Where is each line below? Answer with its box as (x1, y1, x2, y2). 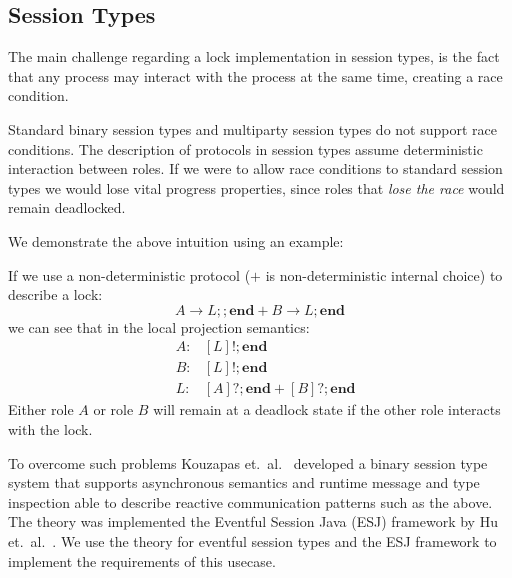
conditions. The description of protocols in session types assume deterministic (8, 138, 483, 159)
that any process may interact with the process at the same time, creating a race (8, 65, 503, 86)
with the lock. (8, 419, 93, 440)
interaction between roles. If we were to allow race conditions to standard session (8, 158, 503, 179)
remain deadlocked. (8, 197, 126, 218)
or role (93, 399, 134, 420)
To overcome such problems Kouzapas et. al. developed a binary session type (8, 452, 488, 473)
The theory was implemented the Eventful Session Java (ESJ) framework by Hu (8, 511, 498, 532)
